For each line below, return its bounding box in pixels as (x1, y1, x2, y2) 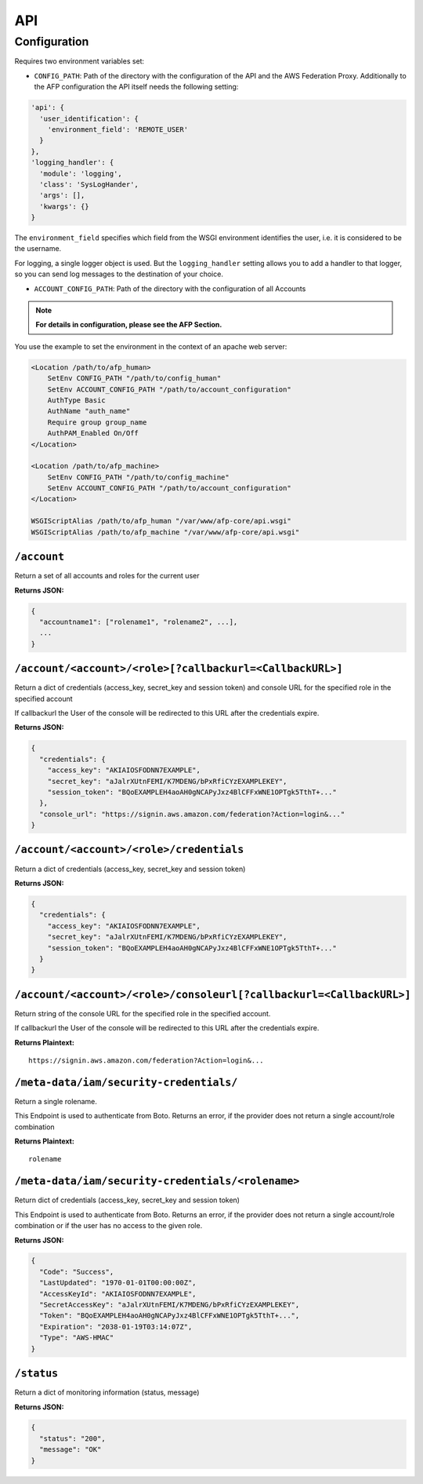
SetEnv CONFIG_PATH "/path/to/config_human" (47, 374, 222, 383)
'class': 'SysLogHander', (39, 180, 139, 188)
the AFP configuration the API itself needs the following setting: (34, 82, 239, 92)
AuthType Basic (47, 396, 106, 404)
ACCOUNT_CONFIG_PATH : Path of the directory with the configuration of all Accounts (34, 283, 306, 294)
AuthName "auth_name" (47, 407, 131, 416)
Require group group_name (47, 417, 147, 427)
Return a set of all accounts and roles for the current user (14, 571, 200, 581)
